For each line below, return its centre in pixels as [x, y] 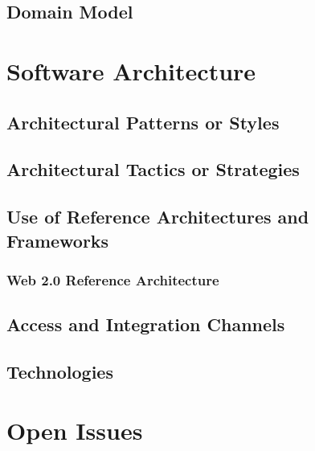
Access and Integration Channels [146, 324]
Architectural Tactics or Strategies [153, 169]
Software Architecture [131, 70]
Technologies [60, 371]
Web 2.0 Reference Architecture [113, 279]
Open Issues [75, 430]
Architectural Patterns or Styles [143, 122]
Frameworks [58, 240]
